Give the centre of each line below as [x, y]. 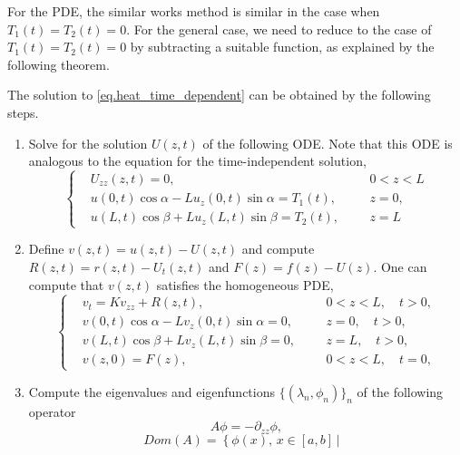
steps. [23, 112]
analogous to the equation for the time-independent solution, [197, 161]
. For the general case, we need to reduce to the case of [279, 29]
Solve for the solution [88, 143]
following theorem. [59, 64]
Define [46, 249]
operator [52, 411]
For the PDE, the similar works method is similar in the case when [194, 11]
